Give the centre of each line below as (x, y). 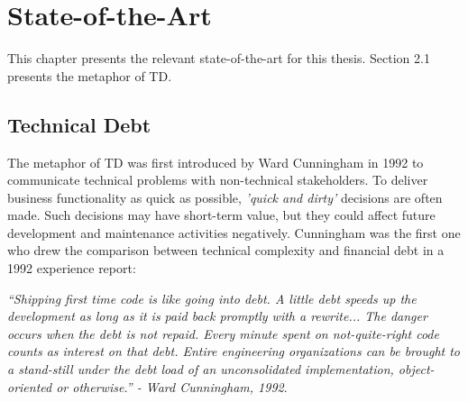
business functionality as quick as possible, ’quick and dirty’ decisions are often (225, 197)
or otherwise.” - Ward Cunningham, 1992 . (172, 386)
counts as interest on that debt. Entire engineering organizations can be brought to (234, 351)
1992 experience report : (72, 268)
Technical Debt (79, 124)
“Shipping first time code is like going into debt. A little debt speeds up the (212, 298)
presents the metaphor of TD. (90, 75)
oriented (30, 386)
